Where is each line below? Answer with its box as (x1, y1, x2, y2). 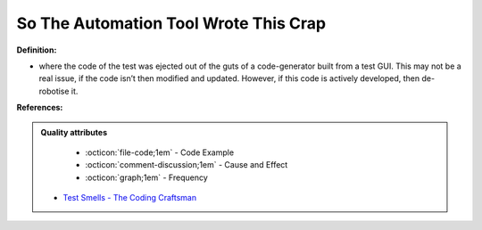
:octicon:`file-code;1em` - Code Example (85, 147, 235, 158)
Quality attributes (40, 127, 107, 137)
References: (16, 103, 63, 113)
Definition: (16, 45, 57, 55)
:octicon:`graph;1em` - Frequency (85, 172, 209, 183)
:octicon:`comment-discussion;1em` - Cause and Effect (85, 160, 288, 170)
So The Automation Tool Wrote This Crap (16, 13, 326, 33)
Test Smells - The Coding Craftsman (62, 193, 196, 203)
